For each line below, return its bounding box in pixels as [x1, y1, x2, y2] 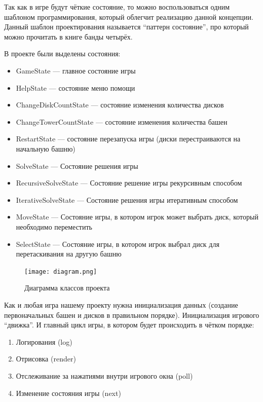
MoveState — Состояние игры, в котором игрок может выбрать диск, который [16, 211, 258, 222]
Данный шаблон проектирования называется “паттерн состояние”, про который [4, 21, 249, 32]
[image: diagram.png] [24, 268, 97, 275]
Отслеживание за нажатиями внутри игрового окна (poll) [16, 370, 193, 381]
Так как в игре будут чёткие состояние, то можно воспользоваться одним [4, 2, 230, 12]
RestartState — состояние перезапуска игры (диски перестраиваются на [16, 133, 241, 144]
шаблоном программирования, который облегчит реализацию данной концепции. [4, 11, 253, 22]
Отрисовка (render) [16, 353, 76, 364]
